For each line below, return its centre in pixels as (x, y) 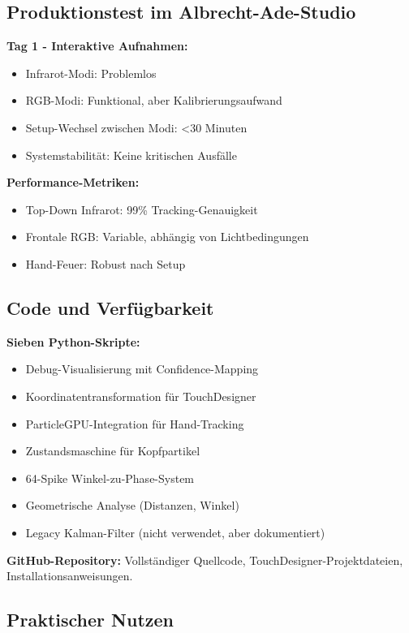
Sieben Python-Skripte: (73, 341)
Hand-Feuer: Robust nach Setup (105, 263)
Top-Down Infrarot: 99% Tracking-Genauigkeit (142, 209)
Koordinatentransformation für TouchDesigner (141, 396)
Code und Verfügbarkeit (110, 307)
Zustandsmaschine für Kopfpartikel (113, 451)
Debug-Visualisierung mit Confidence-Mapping (142, 369)
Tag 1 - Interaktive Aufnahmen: (97, 46)
